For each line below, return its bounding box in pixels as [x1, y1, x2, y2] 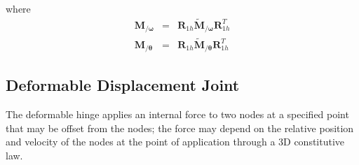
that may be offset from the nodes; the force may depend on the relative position [6, 120, 354, 135]
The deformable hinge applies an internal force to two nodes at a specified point [6, 107, 349, 122]
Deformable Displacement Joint [6, 74, 240, 96]
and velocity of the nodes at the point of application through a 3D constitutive [6, 134, 345, 149]
